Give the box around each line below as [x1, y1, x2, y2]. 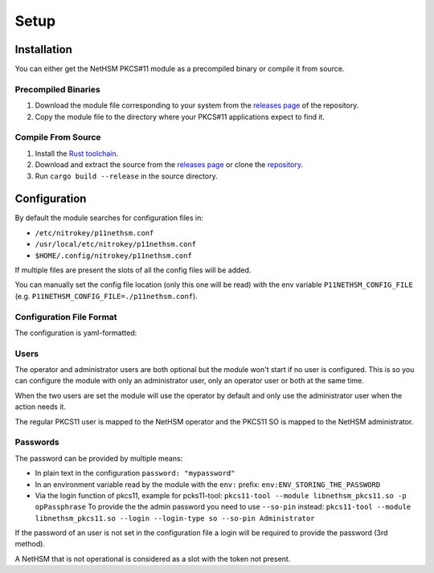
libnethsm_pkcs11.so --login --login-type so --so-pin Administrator [35, 514, 315, 522]
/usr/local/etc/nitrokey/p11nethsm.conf [35, 239, 197, 249]
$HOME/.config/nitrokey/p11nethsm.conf [35, 251, 192, 260]
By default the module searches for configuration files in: [14, 213, 204, 223]
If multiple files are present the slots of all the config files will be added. [14, 265, 252, 275]
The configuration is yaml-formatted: [14, 328, 137, 338]
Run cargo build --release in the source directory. [35, 171, 218, 181]
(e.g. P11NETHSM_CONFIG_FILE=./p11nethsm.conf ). [14, 291, 199, 301]
